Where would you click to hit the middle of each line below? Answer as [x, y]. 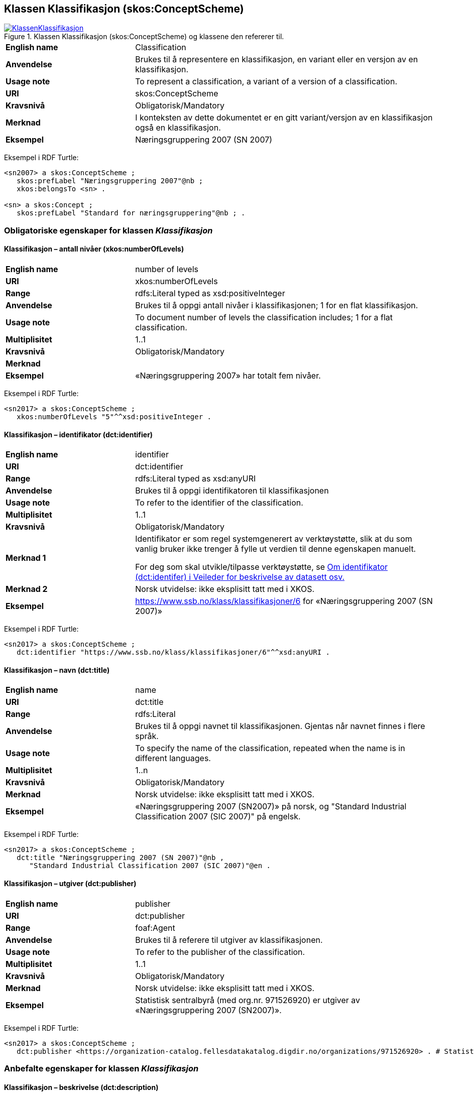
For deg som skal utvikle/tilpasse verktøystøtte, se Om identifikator [262, 567]
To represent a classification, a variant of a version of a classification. [266, 82]
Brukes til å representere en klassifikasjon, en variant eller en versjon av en [277, 59]
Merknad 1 [26, 558]
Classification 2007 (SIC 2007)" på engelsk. [218, 817]
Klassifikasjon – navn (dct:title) [57, 670]
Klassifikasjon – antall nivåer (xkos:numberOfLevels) [94, 249]
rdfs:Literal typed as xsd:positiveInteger [210, 293]
